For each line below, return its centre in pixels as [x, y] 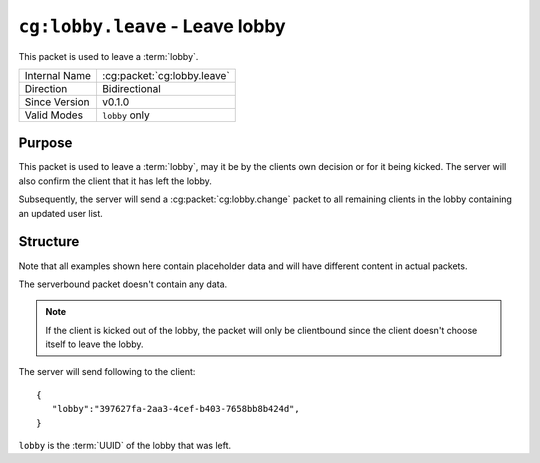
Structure [49, 241]
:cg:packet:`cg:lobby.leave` [165, 75]
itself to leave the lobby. [94, 344]
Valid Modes [54, 115]
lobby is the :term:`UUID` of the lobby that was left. [125, 446]
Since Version [57, 102]
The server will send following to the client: [107, 372]
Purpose [45, 143]
